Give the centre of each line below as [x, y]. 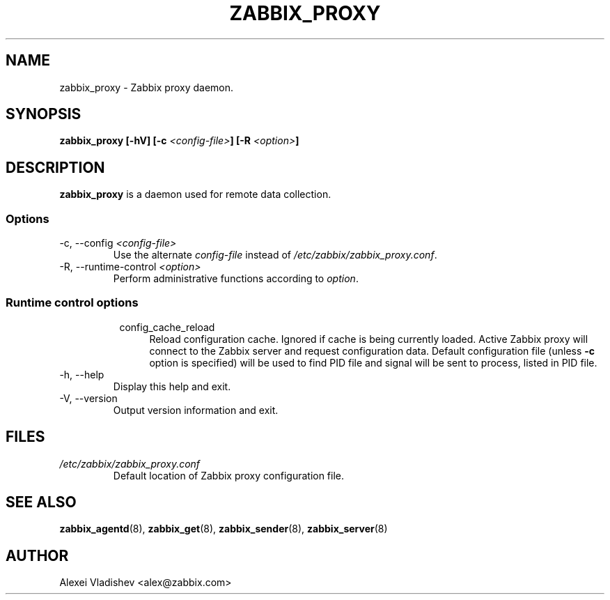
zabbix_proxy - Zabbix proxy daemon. [147, 87]
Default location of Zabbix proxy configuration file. [229, 475]
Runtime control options [72, 303]
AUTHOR [37, 555]
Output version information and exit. [196, 410]
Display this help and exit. [172, 386]
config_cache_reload [167, 327]
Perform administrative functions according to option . [236, 279]
